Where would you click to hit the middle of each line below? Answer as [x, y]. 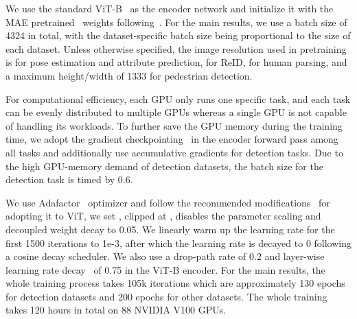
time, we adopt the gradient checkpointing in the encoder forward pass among [172, 139]
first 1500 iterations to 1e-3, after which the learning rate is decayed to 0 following [179, 243]
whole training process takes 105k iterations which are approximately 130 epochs [175, 283]
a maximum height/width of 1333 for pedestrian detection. [129, 75]
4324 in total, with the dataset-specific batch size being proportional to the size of [178, 35]
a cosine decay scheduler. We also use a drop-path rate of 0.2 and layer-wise [165, 256]
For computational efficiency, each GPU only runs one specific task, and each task [178, 98]
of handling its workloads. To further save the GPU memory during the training [174, 125]
